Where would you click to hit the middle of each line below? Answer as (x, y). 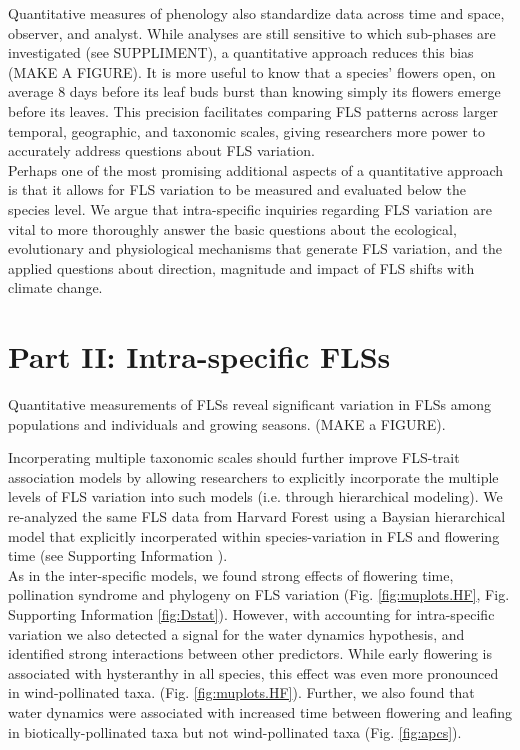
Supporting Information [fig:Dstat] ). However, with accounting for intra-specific (251, 613)
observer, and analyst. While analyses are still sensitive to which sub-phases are (252, 32)
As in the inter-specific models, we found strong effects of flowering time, (231, 574)
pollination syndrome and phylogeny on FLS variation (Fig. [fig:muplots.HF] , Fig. (259, 594)
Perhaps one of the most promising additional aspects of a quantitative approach (255, 169)
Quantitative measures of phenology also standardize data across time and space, (256, 13)
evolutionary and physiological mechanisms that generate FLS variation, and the (255, 248)
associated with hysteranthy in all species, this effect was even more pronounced (253, 672)
